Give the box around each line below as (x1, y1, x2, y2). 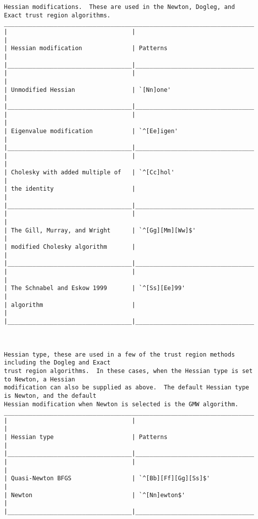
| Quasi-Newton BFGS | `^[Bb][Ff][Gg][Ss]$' (4, 475, 210, 482)
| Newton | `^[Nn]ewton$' (4, 491, 186, 499)
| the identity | (4, 185, 135, 193)
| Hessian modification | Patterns (4, 45, 168, 52)
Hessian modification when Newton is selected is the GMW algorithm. (4, 400, 239, 408)
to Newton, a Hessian (4, 375, 75, 383)
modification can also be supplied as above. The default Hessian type (4, 384, 249, 391)
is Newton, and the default (4, 392, 97, 399)
